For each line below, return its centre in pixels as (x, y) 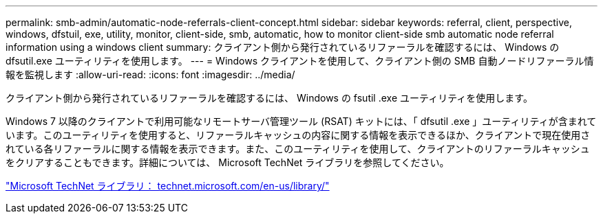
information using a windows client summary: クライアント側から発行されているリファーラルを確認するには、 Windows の (283, 47)
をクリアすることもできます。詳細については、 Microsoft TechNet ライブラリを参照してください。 (228, 162)
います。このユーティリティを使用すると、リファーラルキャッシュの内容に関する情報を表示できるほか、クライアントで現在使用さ (298, 135)
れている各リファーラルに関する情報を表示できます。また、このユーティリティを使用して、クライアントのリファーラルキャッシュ (298, 149)
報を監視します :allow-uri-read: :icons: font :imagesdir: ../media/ (150, 74)
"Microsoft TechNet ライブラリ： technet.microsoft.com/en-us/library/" (168, 186)
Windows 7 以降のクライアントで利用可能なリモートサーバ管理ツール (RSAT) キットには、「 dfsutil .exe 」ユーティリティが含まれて (301, 121)
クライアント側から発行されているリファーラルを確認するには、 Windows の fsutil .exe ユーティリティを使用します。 (269, 98)
